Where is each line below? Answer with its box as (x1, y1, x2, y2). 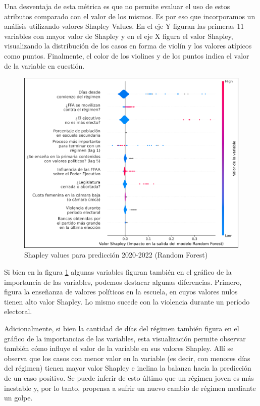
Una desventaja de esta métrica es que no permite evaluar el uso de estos (4, 1, 230, 11)
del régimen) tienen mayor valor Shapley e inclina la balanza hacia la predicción (4, 363, 251, 373)
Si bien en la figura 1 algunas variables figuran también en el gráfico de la (4, 266, 232, 277)
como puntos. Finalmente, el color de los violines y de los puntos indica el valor (4, 50, 249, 61)
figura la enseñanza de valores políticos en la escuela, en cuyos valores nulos (4, 286, 238, 297)
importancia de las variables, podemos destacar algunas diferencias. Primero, (4, 276, 242, 287)
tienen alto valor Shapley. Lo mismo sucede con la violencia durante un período (4, 296, 250, 307)
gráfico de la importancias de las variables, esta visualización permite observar (4, 333, 246, 343)
